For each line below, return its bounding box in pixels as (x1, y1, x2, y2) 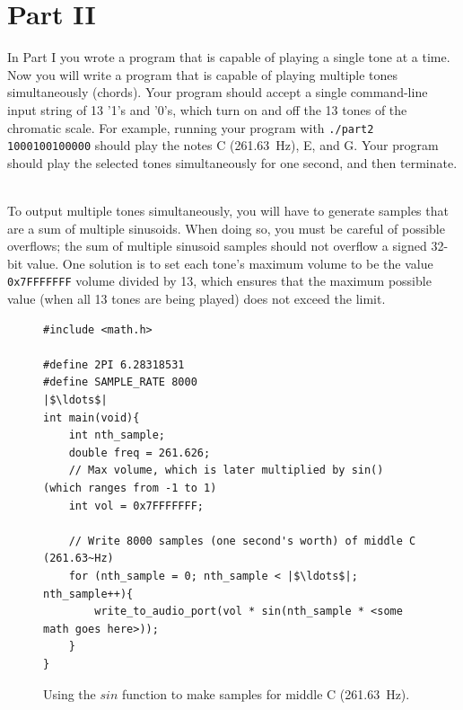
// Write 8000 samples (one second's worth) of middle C (68, 534, 416, 547)
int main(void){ (43, 411, 140, 424)
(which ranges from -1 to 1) (43, 481, 217, 494)
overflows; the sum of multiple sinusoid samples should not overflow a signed (7, 236, 427, 255)
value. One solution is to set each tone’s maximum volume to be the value (26, 253, 433, 272)
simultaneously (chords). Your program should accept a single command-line (7, 83, 428, 102)
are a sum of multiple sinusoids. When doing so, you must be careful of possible (7, 218, 445, 237)
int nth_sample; (68, 429, 166, 442)
